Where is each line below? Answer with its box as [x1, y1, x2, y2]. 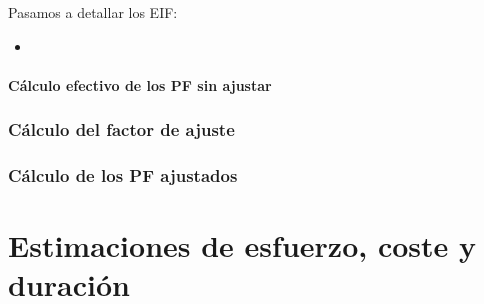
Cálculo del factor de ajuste [8, 117, 235, 142]
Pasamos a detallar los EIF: [8, 2, 178, 22]
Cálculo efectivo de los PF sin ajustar [8, 74, 272, 95]
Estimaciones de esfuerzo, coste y [8, 225, 476, 266]
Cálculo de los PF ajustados [8, 163, 238, 188]
